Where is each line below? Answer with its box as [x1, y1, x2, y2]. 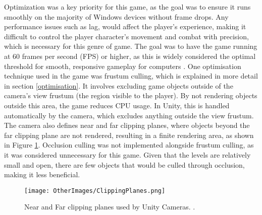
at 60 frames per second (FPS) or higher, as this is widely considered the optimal [4, 50, 256, 61]
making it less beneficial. [4, 169, 80, 180]
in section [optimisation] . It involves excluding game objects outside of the [4, 80, 233, 91]
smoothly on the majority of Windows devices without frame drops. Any [4, 11, 229, 22]
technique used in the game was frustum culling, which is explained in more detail [4, 70, 258, 81]
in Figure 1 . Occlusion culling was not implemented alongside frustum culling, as [4, 139, 254, 150]
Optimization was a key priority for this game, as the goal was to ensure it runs [4, 2, 251, 12]
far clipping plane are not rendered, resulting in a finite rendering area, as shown [4, 129, 254, 140]
